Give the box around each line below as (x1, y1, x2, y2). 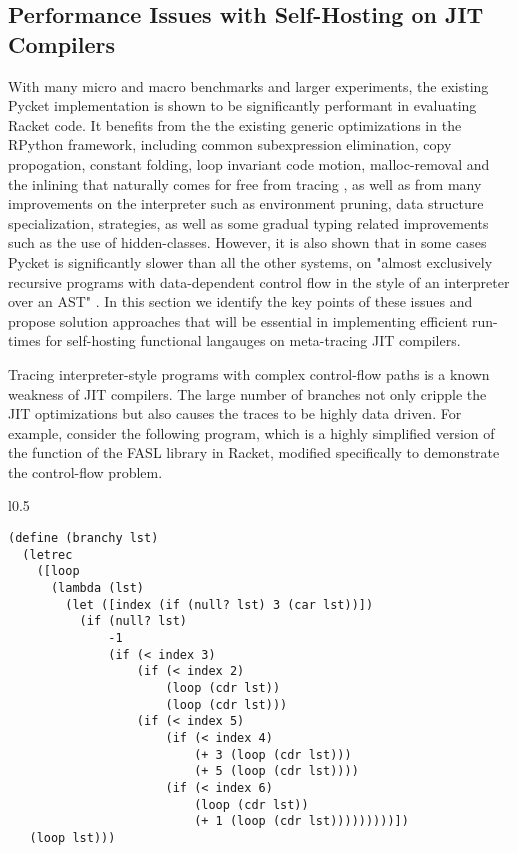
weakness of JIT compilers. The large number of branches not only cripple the (8, 383, 487, 404)
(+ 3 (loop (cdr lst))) (194, 747, 352, 762)
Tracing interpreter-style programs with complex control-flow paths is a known (8, 363, 490, 384)
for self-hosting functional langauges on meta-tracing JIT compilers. (45, 330, 461, 351)
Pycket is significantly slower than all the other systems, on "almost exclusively (8, 251, 493, 272)
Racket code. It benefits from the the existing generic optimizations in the (8, 114, 462, 135)
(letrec (22, 547, 73, 562)
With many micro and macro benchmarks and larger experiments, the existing (8, 75, 489, 96)
